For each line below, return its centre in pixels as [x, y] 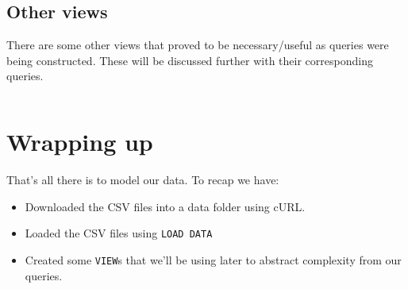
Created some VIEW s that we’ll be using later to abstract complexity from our [213, 259]
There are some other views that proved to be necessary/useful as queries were [198, 45]
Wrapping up [80, 142]
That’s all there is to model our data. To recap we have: [143, 180]
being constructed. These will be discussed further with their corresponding [190, 60]
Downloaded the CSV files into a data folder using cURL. [165, 206]
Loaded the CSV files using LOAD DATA [119, 233]
